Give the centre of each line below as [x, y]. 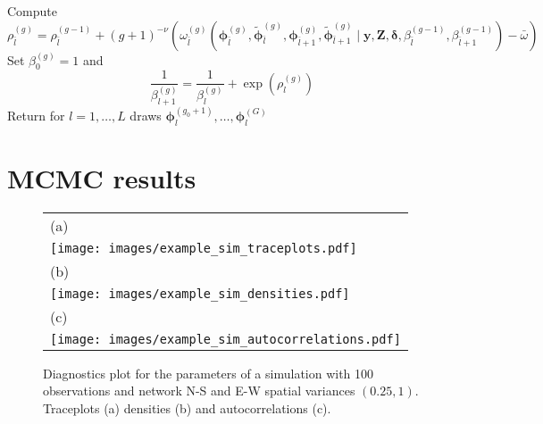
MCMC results [102, 177]
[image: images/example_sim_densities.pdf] [200, 293]
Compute [32, 11]
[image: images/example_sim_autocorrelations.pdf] [226, 339]
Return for [36, 115]
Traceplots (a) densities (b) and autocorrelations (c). [187, 408]
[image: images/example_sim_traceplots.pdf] [204, 248]
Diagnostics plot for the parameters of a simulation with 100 [209, 373]
